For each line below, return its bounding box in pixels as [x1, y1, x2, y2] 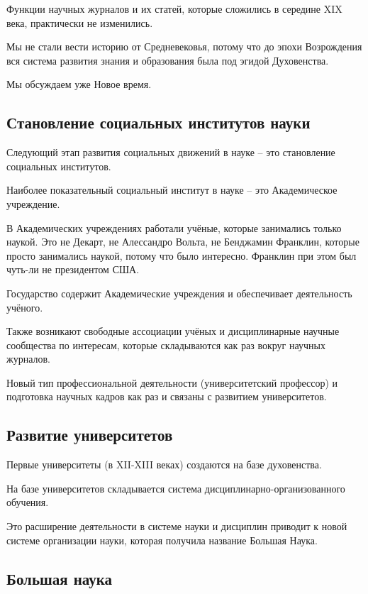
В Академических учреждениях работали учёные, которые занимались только [6, 220, 342, 235]
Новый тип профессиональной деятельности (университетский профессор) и [6, 375, 338, 390]
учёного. [6, 299, 43, 314]
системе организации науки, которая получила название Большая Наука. [6, 532, 318, 547]
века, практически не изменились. [6, 15, 153, 30]
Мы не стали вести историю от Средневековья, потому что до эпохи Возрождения [6, 39, 362, 54]
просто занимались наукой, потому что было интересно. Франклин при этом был [6, 248, 357, 263]
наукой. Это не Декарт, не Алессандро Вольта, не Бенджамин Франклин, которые [6, 234, 359, 249]
